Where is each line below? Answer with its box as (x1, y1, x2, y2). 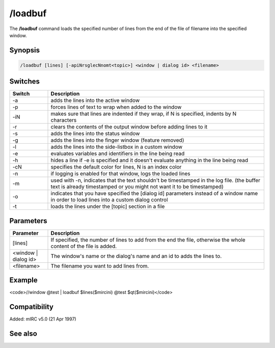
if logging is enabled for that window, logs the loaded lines (50, 170, 190, 177)
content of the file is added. (50, 243, 117, 250)
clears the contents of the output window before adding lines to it (50, 123, 208, 130)
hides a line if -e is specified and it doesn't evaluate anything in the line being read (50, 157, 249, 164)
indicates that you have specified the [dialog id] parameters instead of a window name (50, 190, 258, 197)
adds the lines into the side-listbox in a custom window (50, 143, 183, 150)
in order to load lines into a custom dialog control (50, 196, 168, 203)
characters (50, 117, 77, 124)
